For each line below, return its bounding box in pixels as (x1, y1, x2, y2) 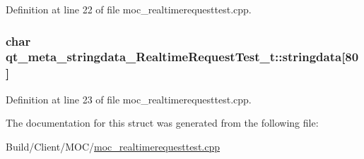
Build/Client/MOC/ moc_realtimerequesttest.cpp (6, 139, 221, 153)
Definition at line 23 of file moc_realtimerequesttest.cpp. (6, 91, 252, 106)
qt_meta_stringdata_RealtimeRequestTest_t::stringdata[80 (6, 48, 359, 65)
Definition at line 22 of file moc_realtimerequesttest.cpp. (6, 2, 252, 16)
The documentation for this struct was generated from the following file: (6, 115, 319, 130)
